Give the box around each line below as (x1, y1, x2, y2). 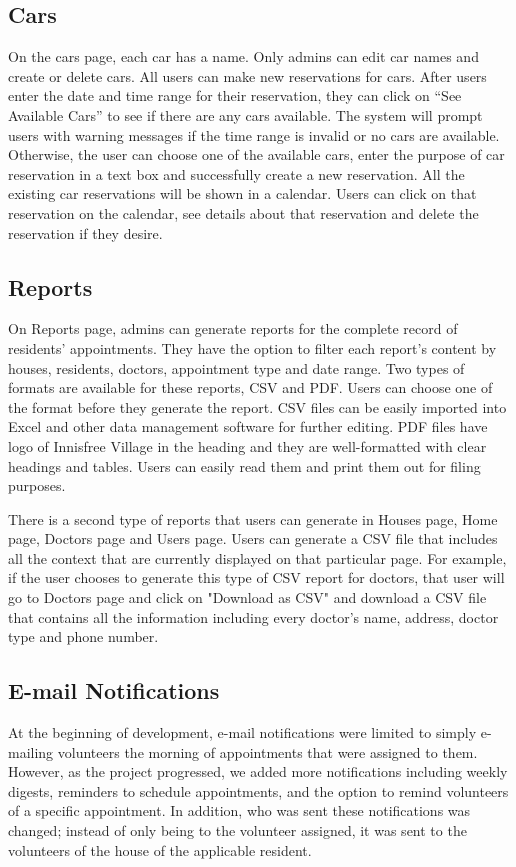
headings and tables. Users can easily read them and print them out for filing (8, 455, 481, 476)
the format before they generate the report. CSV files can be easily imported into (8, 396, 507, 417)
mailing (8, 741, 54, 762)
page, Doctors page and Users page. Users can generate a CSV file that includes (8, 528, 498, 549)
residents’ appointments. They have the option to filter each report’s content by (8, 337, 497, 358)
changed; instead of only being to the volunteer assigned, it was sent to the (8, 820, 467, 841)
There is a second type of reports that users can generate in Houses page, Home (8, 508, 498, 529)
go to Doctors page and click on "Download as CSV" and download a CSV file (8, 587, 487, 608)
